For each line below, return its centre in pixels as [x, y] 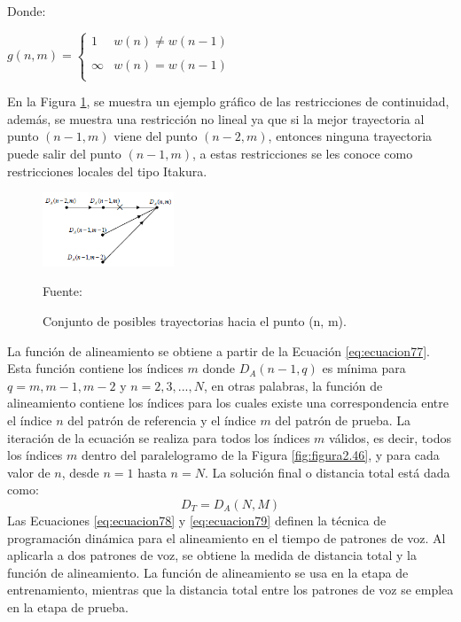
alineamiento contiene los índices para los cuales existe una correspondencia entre [228, 403]
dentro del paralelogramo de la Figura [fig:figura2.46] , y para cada [261, 455]
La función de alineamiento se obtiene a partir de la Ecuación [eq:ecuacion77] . [219, 350]
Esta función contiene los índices [95, 368]
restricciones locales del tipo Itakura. [107, 171]
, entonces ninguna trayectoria [350, 136]
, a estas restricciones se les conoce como [303, 153]
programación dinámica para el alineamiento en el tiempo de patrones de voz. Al [227, 537]
